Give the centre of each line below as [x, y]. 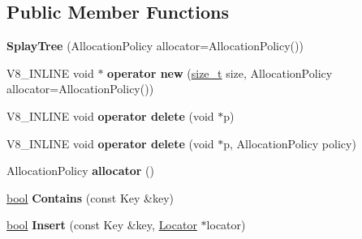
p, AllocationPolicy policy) [290, 143]
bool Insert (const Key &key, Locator [102, 225]
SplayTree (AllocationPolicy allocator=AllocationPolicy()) [155, 46]
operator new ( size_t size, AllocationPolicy [220, 73]
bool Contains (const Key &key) [90, 197]
